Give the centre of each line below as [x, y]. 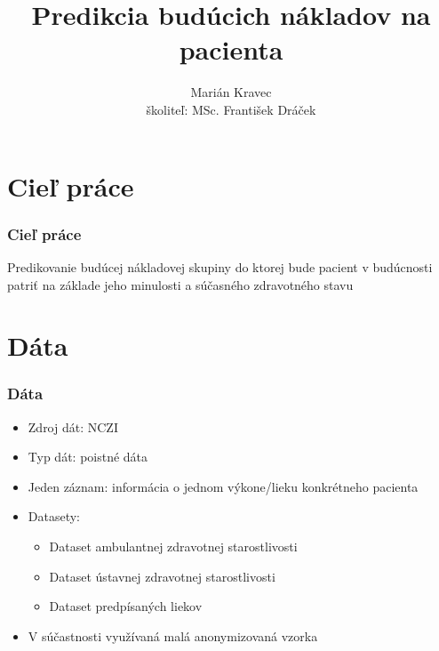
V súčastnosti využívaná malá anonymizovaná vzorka [173, 635]
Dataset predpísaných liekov [126, 606]
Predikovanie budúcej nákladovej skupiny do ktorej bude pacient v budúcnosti [220, 266]
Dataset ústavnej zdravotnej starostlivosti [162, 576]
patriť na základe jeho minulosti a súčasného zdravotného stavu [180, 284]
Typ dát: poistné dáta [88, 457]
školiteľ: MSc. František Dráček [231, 109]
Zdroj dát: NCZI [73, 426]
